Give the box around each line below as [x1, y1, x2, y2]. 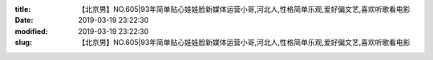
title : [14, 5, 31, 13]
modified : [14, 26, 48, 36]
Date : [14, 16, 34, 25]
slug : [14, 38, 32, 47]
